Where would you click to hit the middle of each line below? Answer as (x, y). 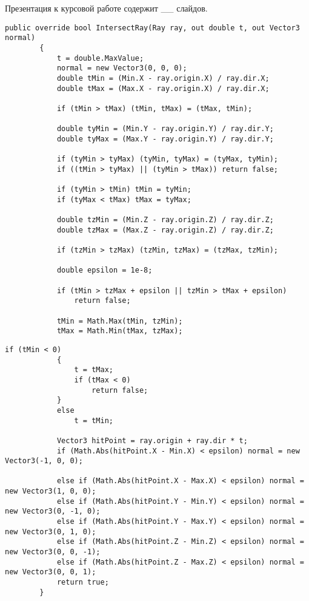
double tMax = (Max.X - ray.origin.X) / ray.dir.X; (163, 88)
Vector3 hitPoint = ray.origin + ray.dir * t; (152, 440)
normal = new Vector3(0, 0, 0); (122, 68)
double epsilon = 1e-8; (105, 270)
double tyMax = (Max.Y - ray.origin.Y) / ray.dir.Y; (165, 139)
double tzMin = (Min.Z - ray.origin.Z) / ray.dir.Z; (165, 220)
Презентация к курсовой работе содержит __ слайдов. (106, 8)
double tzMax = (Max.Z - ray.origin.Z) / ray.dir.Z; (165, 230)
